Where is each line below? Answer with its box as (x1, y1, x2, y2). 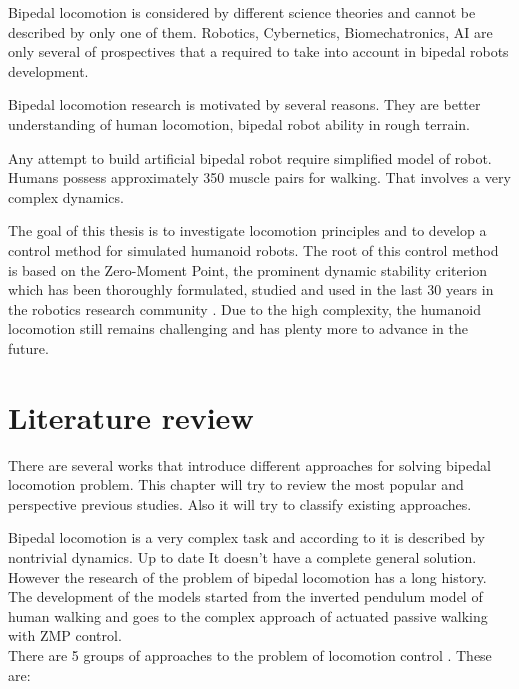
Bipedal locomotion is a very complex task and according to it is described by (8, 527, 486, 548)
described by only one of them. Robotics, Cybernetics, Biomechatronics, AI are (8, 21, 493, 42)
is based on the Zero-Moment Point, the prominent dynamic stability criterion (8, 259, 487, 280)
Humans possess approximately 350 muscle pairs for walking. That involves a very (8, 167, 511, 188)
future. (8, 337, 49, 358)
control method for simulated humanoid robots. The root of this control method (8, 239, 499, 260)
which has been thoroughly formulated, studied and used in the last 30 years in (8, 279, 494, 300)
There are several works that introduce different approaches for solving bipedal (8, 454, 491, 475)
